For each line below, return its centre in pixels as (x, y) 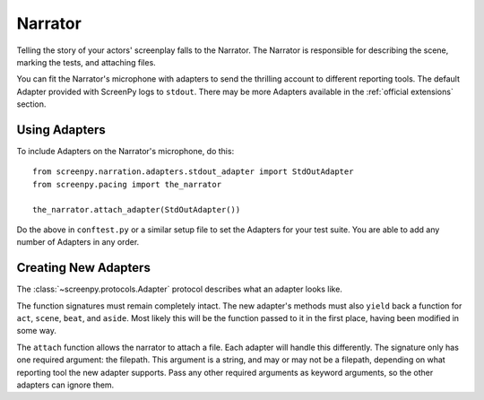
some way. (37, 331)
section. (31, 104)
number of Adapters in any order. (78, 242)
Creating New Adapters (84, 268)
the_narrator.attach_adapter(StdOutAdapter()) (137, 209)
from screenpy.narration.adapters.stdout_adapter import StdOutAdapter (193, 172)
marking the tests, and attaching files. (86, 62)
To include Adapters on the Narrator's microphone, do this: (125, 152)
